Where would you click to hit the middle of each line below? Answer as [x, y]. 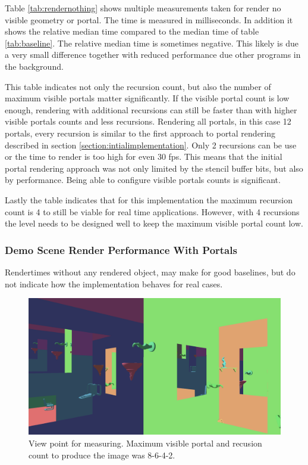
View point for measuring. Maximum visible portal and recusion [145, 443]
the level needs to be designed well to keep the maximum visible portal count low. [154, 223]
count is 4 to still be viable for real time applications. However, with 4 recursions [152, 211]
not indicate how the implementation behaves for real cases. [114, 283]
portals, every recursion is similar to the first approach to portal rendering [140, 133]
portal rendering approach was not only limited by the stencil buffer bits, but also [154, 168]
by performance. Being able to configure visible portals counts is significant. [143, 180]
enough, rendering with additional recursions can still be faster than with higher [151, 109]
